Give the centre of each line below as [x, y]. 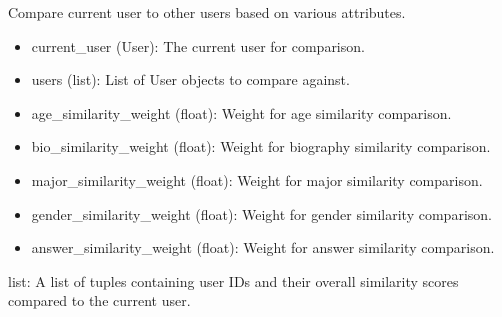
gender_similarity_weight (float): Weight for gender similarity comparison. [261, 213]
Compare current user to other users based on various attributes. [207, 12]
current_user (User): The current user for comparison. [198, 45]
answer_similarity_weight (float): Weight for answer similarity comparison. [263, 247]
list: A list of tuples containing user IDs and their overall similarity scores [233, 280]
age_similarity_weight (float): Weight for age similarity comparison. [241, 112]
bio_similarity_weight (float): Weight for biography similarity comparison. [261, 146]
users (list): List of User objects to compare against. [190, 79]
